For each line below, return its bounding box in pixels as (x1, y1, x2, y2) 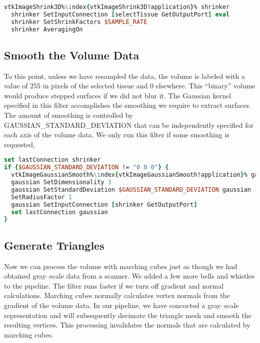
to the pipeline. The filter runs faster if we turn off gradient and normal (4, 280, 224, 291)
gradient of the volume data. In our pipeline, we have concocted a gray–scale (4, 300, 239, 310)
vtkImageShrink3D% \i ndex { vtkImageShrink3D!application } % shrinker (4, 3, 230, 10)
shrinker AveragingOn (11, 25, 83, 33)
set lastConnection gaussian (11, 208, 108, 216)
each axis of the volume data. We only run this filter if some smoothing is (4, 129, 229, 140)
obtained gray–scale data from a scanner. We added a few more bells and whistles (4, 271, 255, 281)
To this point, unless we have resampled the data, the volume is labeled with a (4, 70, 245, 81)
